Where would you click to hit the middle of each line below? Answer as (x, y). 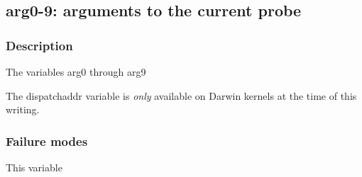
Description (39, 45)
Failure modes (47, 141)
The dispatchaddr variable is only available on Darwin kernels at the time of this (181, 95)
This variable (34, 167)
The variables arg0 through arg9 (76, 72)
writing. (23, 109)
